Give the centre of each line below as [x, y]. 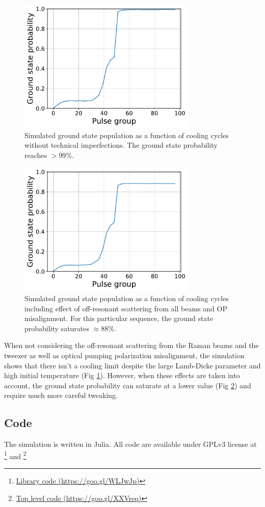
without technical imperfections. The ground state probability [121, 145]
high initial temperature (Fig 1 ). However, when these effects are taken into [122, 375]
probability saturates [57, 328]
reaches [36, 155]
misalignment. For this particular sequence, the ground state [119, 318]
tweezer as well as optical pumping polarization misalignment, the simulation [124, 355]
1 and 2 [15, 455]
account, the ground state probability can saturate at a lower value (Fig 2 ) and [128, 385]
